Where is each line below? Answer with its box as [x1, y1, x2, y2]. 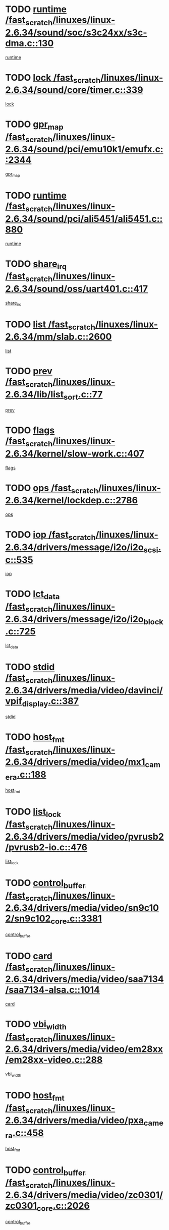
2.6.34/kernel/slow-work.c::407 [5, 448, 145, 459]
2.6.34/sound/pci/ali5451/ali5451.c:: [5, 213, 163, 224]
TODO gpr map [5, 119, 64, 132]
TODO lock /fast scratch [5, 72, 101, 85]
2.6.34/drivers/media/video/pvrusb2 [5, 831, 164, 843]
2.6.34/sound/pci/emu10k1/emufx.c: [5, 144, 163, 155]
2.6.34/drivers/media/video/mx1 [5, 756, 145, 768]
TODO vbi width [5, 1019, 67, 1032]
